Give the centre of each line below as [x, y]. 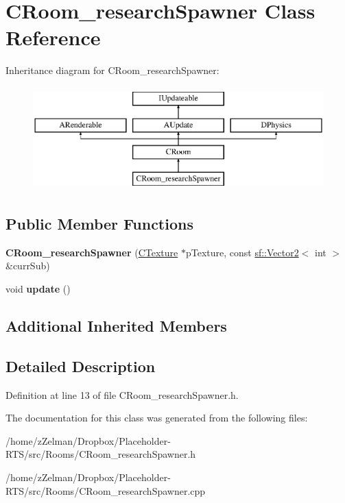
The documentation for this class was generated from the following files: [157, 418]
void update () [38, 289]
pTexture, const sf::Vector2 [242, 252]
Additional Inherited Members [116, 326]
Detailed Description [81, 366]
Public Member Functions [99, 224]
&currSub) [28, 266]
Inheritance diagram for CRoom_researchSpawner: [112, 70]
